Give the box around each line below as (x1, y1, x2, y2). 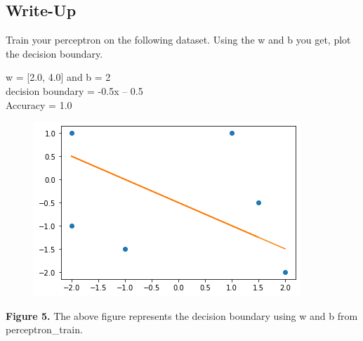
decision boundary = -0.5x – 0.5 (6, 83, 143, 98)
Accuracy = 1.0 (6, 97, 72, 112)
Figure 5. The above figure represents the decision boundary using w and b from (6, 308, 358, 323)
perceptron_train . (6, 322, 83, 337)
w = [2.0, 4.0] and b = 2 (6, 70, 111, 84)
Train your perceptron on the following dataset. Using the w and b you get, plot (6, 32, 351, 47)
